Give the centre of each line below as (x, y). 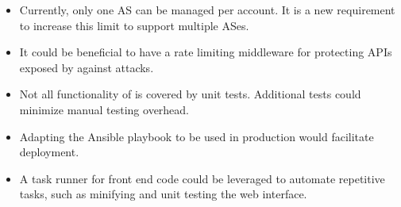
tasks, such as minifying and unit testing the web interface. (163, 194)
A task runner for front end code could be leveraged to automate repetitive (202, 178)
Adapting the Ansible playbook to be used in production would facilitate (197, 136)
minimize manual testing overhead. (104, 109)
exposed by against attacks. (87, 67)
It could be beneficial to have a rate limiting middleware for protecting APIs (206, 52)
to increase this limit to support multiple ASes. (134, 25)
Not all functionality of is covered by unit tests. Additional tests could (190, 94)
